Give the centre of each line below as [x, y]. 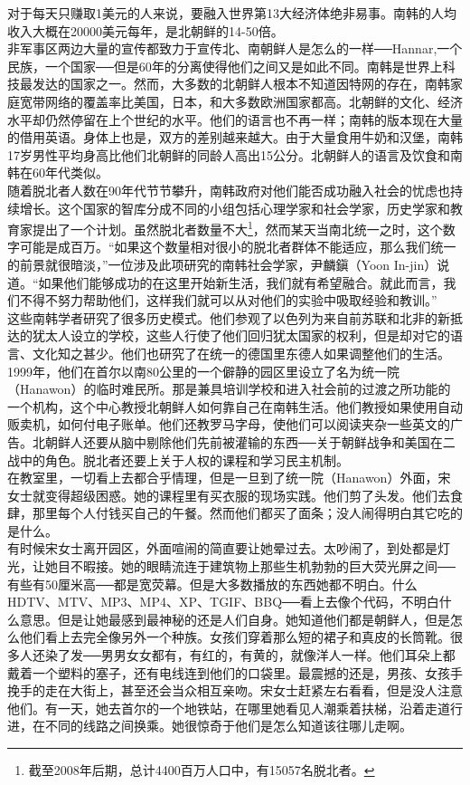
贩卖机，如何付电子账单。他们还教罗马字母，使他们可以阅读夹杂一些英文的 [229, 424]
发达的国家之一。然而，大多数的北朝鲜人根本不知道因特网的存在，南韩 [241, 84]
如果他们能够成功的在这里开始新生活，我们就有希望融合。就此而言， [241, 282]
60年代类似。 [70, 172]
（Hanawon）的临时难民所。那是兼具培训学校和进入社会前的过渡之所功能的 [229, 389]
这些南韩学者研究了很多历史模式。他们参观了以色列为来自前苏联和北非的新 [229, 317]
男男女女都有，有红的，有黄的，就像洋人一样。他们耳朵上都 [278, 655]
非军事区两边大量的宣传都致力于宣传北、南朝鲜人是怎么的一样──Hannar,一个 [235, 48]
